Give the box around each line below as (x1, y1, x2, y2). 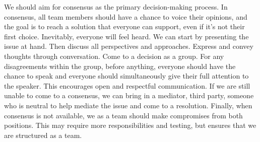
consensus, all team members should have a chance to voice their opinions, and (4, 11, 247, 22)
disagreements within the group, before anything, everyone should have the (4, 60, 236, 71)
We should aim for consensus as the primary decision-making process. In (4, 2, 228, 12)
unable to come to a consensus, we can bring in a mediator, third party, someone (4, 90, 254, 101)
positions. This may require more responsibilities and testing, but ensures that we (4, 120, 256, 130)
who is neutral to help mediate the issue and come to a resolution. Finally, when (4, 100, 252, 110)
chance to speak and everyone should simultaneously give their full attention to (4, 70, 249, 81)
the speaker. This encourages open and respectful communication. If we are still (4, 80, 250, 91)
